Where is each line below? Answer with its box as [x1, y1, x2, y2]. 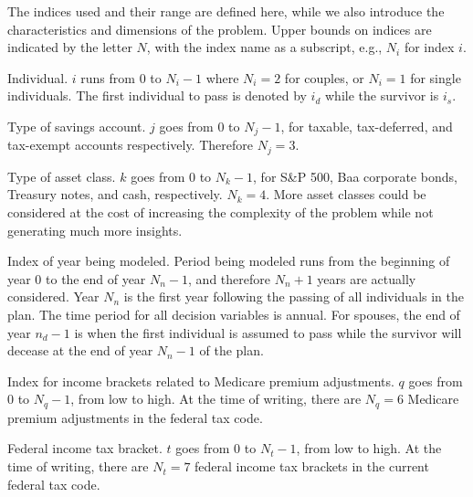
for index [404, 37, 455, 57]
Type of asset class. [7, 166, 116, 185]
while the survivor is [324, 86, 439, 105]
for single [410, 68, 461, 87]
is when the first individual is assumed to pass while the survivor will [74, 323, 462, 342]
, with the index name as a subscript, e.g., [146, 37, 383, 57]
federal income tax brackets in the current [194, 457, 429, 476]
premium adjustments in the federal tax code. [7, 407, 263, 427]
